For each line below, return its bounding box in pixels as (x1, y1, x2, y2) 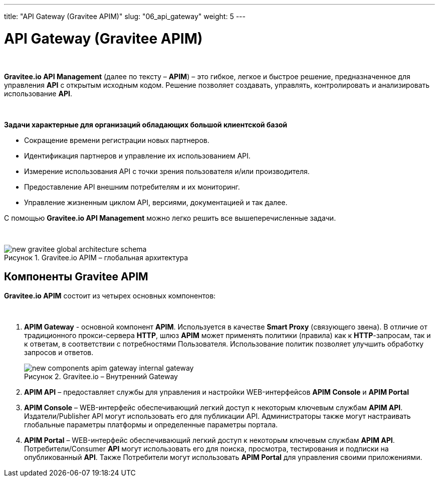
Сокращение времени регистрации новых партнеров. (24, 135, 209, 144)
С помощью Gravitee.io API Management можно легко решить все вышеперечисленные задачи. (4, 213, 336, 222)
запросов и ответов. (24, 348, 94, 357)
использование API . (4, 89, 72, 98)
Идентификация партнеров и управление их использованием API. (24, 151, 251, 160)
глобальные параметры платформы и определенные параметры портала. (24, 420, 278, 429)
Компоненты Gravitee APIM (4, 270, 148, 283)
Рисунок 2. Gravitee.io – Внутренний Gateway (24, 372, 178, 381)
